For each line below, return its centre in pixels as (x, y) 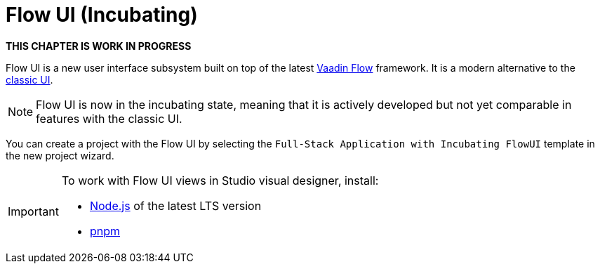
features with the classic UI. (109, 118)
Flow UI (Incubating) (102, 15)
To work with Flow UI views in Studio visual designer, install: (220, 180)
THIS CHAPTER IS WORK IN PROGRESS (99, 46)
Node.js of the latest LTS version (175, 205)
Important (33, 211)
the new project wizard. (60, 155)
